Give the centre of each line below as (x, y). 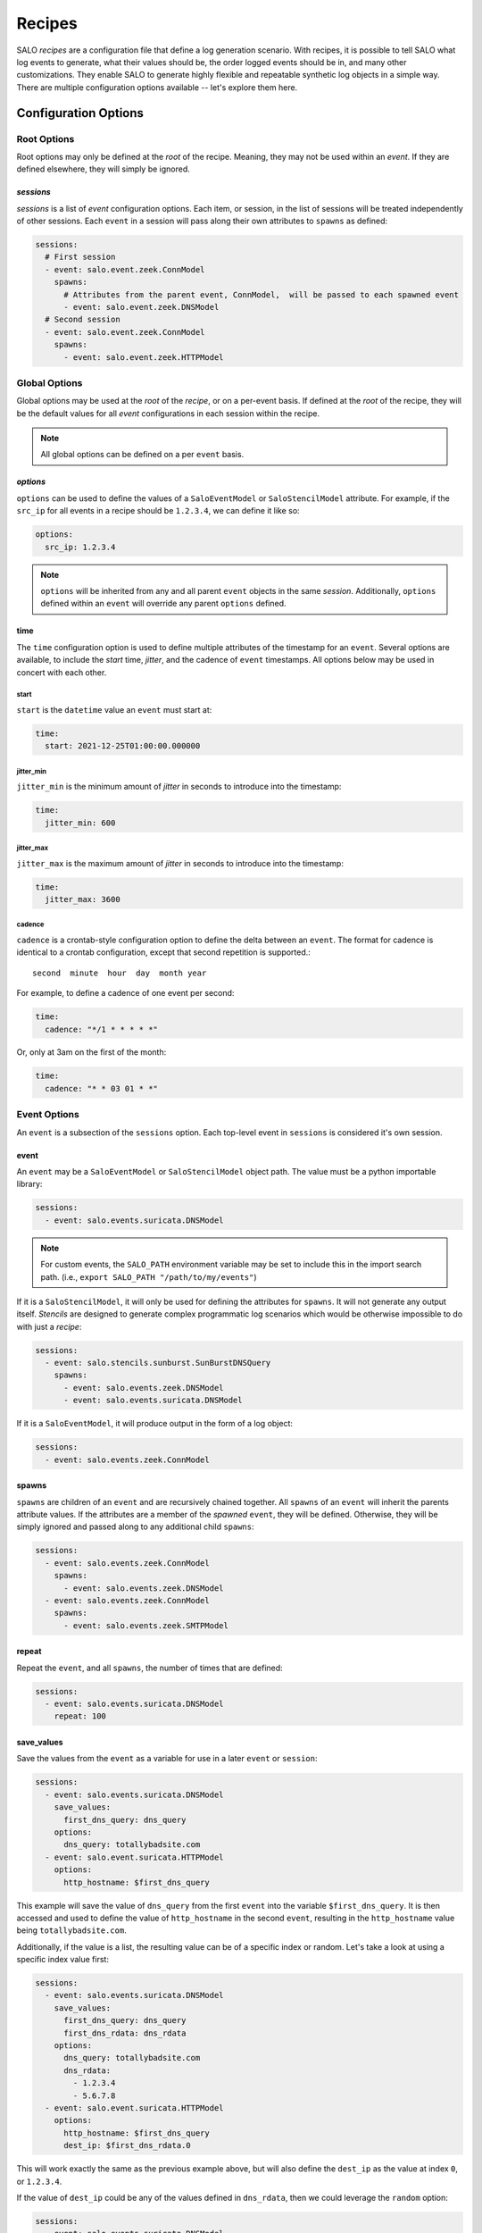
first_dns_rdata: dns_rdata (125, 2033)
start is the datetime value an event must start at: (114, 709)
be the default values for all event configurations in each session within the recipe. (168, 413)
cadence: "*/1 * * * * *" (101, 1029)
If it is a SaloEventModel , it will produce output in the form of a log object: (155, 1424)
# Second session (83, 320)
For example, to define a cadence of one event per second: (125, 993)
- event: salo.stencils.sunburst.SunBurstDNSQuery (158, 1363)
